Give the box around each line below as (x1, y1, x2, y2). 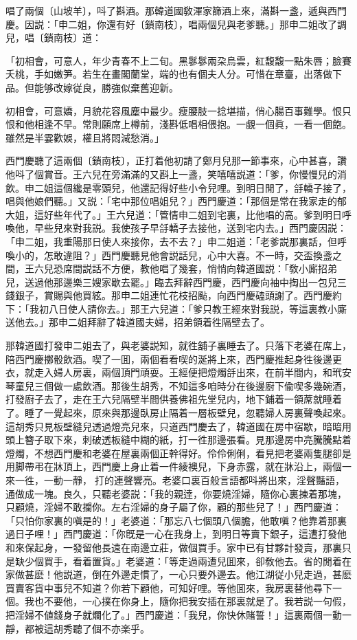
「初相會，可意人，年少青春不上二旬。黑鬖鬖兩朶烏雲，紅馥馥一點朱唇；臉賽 (5, 53, 352, 67)
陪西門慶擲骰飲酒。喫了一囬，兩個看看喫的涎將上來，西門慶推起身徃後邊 (5, 351, 332, 366)
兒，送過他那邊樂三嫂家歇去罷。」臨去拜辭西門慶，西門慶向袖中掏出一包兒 (5, 274, 337, 289)
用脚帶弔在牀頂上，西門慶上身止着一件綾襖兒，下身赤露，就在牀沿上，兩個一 (5, 459, 352, 474)
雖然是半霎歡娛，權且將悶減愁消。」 (5, 130, 164, 144)
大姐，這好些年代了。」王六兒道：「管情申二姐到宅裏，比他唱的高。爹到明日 (5, 207, 342, 221)
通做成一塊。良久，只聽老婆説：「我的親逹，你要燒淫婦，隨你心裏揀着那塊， (5, 486, 347, 500)
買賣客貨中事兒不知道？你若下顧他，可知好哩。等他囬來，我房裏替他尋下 (5, 580, 332, 595)
